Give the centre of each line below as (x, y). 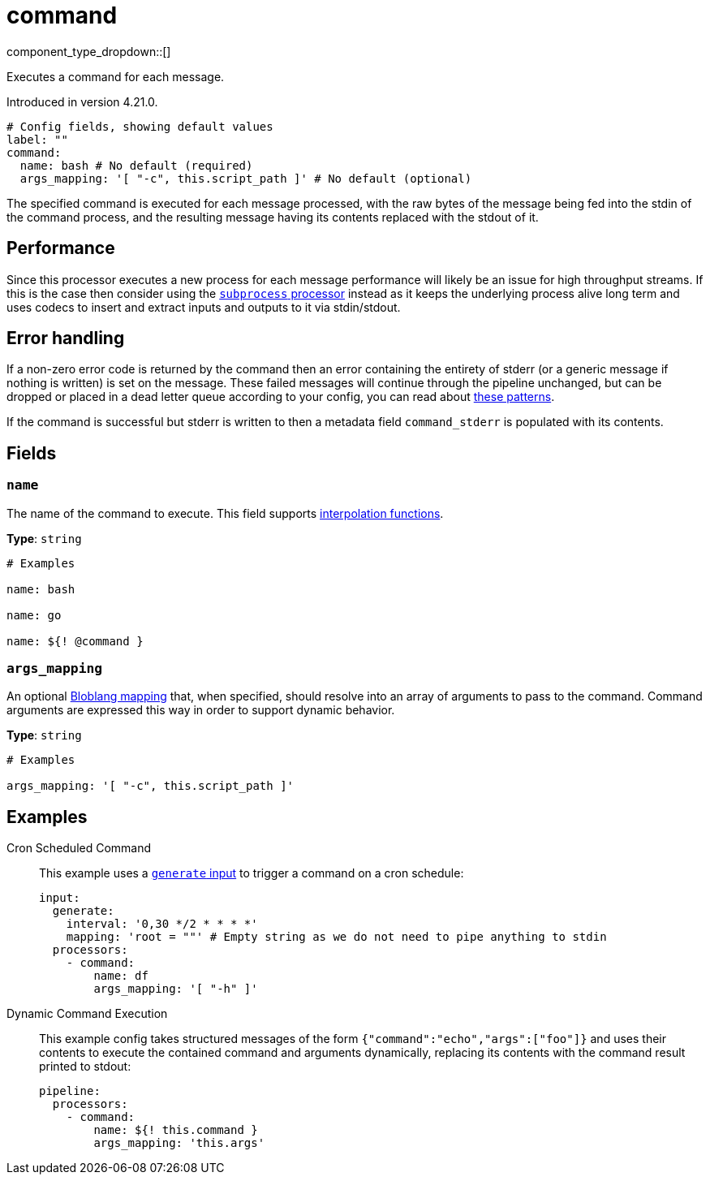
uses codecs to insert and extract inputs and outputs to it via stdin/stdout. (204, 307)
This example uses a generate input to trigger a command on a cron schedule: (252, 873)
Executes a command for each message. (116, 76)
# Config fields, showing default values (140, 126)
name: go (34, 615)
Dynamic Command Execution (87, 1014)
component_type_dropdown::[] (89, 51)
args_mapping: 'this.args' (179, 1143)
